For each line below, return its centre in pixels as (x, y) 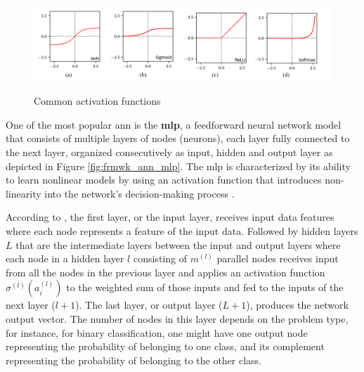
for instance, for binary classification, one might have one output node (157, 332)
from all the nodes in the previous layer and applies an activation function (165, 272)
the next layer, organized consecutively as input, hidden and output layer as (169, 152)
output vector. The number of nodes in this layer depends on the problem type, (177, 318)
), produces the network (297, 305)
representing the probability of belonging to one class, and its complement (165, 346)
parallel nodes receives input (278, 258)
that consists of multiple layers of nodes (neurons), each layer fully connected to (178, 138)
